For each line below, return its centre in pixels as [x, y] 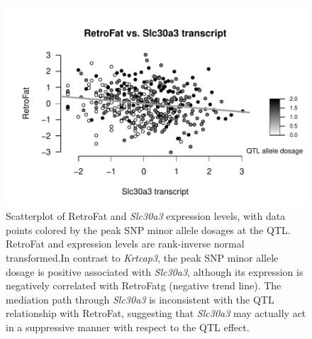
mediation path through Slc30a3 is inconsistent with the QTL [140, 299]
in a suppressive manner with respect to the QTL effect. [128, 327]
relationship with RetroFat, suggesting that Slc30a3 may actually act [156, 313]
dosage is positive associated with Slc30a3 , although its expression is [155, 271]
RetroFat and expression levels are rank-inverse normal [125, 244]
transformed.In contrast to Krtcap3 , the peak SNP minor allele [142, 258]
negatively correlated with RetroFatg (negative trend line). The [144, 285]
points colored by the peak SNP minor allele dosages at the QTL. [148, 229]
